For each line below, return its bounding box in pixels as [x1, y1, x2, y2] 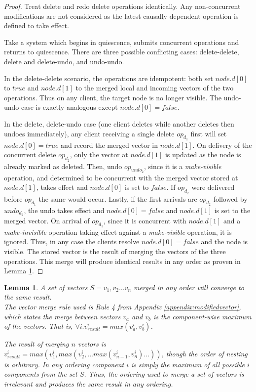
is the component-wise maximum [153, 311, 252, 321]
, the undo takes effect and [24, 205, 105, 215]
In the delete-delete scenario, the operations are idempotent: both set [4, 73, 213, 83]
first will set [190, 128, 227, 138]
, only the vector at [70, 149, 128, 160]
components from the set [4, 369, 77, 379]
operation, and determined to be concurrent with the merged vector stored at [4, 172, 238, 182]
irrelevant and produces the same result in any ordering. [4, 378, 173, 389]
